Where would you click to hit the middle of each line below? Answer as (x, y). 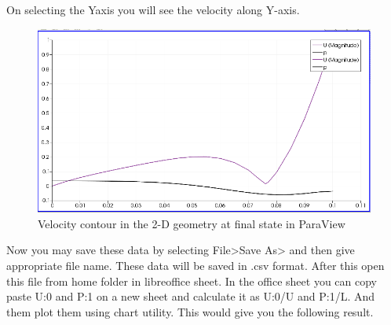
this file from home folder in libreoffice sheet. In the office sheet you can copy (192, 281)
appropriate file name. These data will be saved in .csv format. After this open (195, 265)
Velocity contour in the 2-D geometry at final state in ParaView (192, 223)
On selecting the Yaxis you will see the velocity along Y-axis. (153, 9)
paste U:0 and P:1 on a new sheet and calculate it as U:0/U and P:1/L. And (191, 296)
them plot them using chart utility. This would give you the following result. (190, 311)
